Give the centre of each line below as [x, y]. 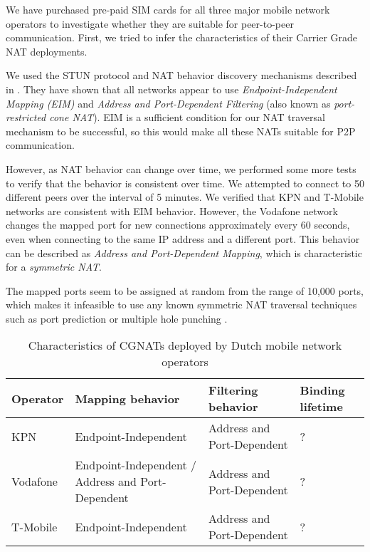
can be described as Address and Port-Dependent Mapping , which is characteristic [184, 252]
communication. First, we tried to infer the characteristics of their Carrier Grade [182, 37]
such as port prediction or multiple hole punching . [117, 318]
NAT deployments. [47, 51]
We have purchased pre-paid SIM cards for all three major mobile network [168, 9]
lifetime [321, 407]
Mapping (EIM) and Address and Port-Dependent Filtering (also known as [168, 103]
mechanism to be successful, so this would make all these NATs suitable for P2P [181, 131]
